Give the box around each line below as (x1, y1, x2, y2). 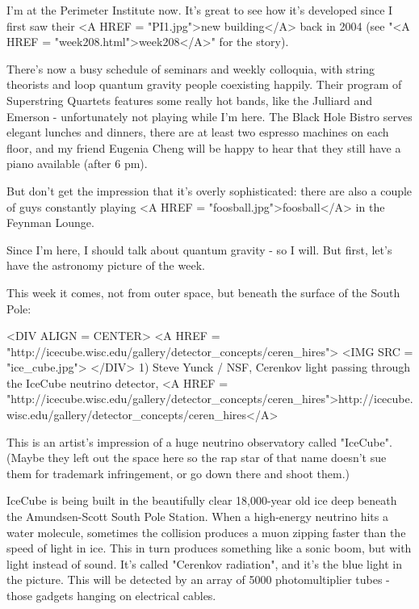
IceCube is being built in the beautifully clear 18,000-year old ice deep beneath (6, 492, 397, 509)
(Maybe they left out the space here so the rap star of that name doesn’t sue (6, 449, 387, 466)
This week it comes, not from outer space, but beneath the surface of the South (6, 283, 400, 300)
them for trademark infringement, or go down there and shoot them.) (6, 464, 350, 481)
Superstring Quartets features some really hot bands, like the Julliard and (6, 91, 373, 108)
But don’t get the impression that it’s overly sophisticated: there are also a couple (6, 182, 413, 199)
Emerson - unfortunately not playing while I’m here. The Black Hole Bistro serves (6, 107, 413, 124)
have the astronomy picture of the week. (6, 257, 205, 274)
